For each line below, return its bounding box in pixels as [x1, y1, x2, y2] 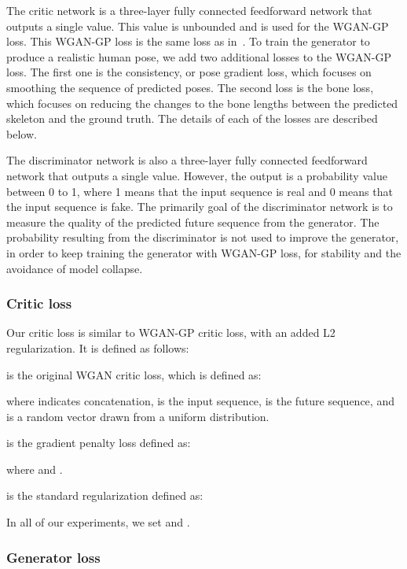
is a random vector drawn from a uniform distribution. [6, 408, 269, 424]
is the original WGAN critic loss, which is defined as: [6, 366, 262, 382]
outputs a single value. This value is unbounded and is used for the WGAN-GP [6, 17, 389, 34]
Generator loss [6, 547, 101, 567]
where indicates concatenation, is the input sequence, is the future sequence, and [6, 393, 394, 409]
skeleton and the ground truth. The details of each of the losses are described [6, 110, 378, 127]
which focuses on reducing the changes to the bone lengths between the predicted [6, 94, 398, 111]
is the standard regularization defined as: [6, 487, 203, 504]
